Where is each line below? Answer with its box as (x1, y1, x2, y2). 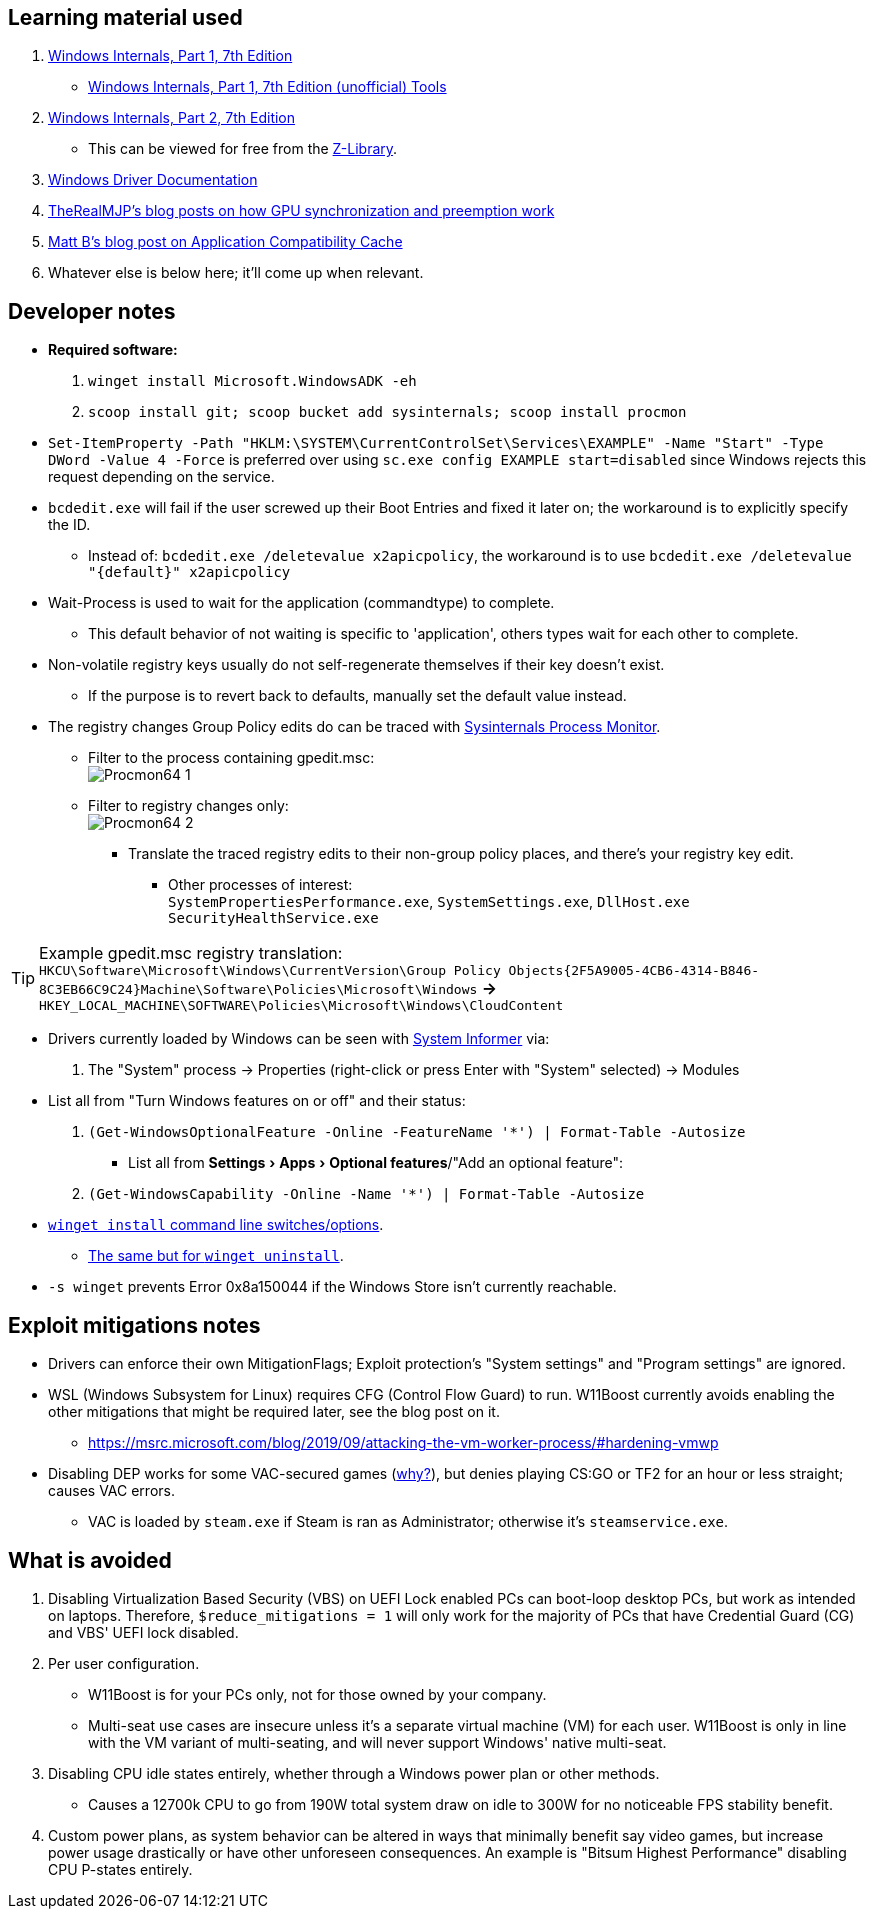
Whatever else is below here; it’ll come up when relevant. (48, 264, 424, 282)
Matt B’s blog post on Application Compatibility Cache (48, 233, 403, 251)
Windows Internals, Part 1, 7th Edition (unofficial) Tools (88, 78, 447, 96)
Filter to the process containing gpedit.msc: (88, 749, 375, 767)
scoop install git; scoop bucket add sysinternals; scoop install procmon (88, 404, 687, 421)
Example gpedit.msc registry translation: (39, 943, 343, 964)
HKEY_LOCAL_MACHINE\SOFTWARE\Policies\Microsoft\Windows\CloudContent (39, 998, 564, 1014)
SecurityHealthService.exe (168, 910, 379, 927)
